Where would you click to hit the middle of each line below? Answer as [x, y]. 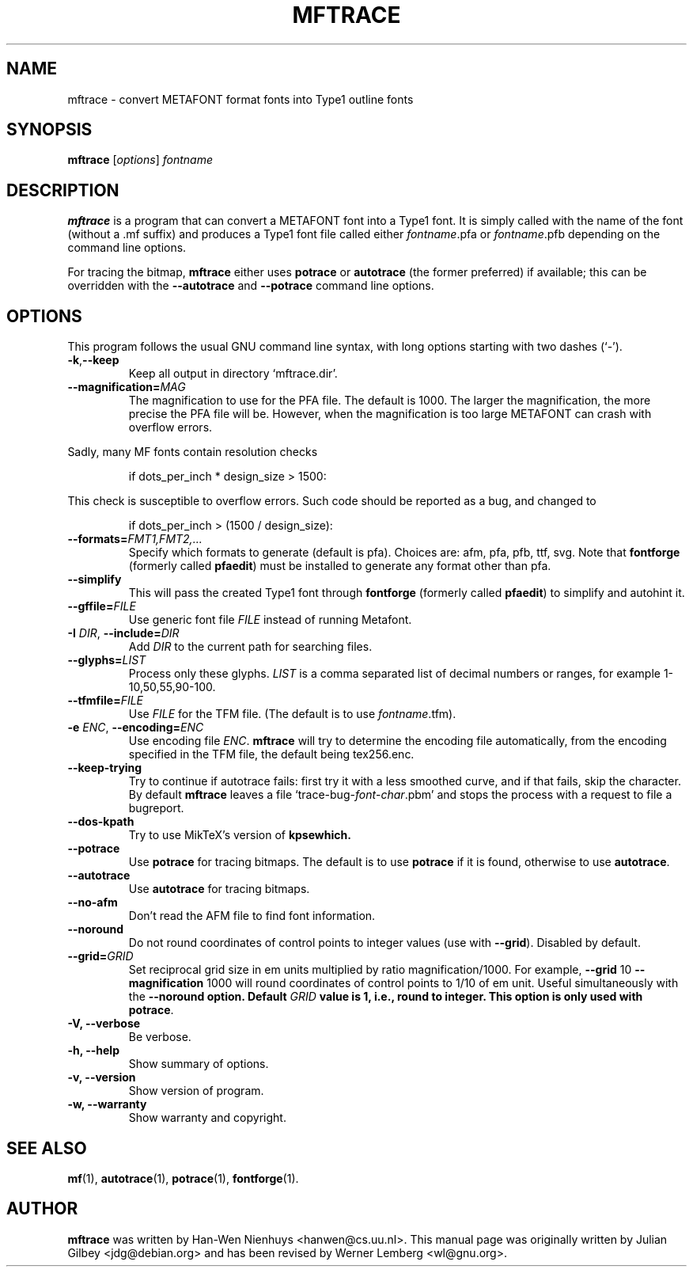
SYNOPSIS [49, 130]
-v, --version [102, 1077]
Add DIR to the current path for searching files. [250, 647]
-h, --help [93, 1051]
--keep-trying [105, 768]
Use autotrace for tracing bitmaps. [219, 889]
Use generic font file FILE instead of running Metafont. [270, 620]
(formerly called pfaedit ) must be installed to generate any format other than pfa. [340, 566]
